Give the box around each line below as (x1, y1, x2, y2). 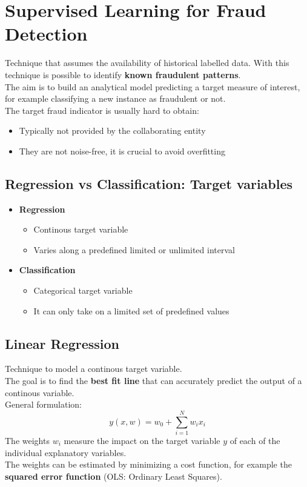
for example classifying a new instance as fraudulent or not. (5, 92, 226, 105)
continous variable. (5, 386, 74, 399)
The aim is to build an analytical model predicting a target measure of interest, (5, 80, 300, 93)
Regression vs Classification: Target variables (5, 174, 293, 193)
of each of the (229, 434, 280, 446)
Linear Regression (5, 334, 119, 353)
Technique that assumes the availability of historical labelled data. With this (5, 56, 289, 69)
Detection (5, 21, 88, 46)
